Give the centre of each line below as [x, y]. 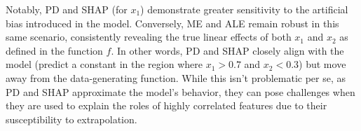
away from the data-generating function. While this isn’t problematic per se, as [176, 77]
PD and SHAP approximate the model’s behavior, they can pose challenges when [180, 91]
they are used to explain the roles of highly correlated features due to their [166, 105]
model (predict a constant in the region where [104, 64]
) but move [322, 64]
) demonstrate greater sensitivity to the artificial [244, 9]
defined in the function [54, 50]
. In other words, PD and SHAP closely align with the [227, 50]
